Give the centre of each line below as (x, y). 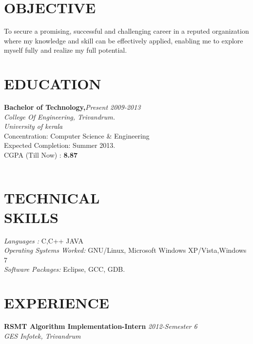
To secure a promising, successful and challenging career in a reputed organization (126, 31)
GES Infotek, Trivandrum (42, 335)
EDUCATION (53, 84)
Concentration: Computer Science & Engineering (77, 135)
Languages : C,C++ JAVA (44, 240)
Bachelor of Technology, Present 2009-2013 (72, 107)
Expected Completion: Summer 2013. (60, 145)
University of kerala (33, 126)
